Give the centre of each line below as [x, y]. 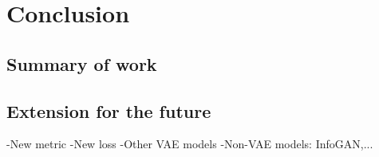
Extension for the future [109, 110]
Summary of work [82, 63]
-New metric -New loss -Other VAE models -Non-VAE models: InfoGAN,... [190, 144]
